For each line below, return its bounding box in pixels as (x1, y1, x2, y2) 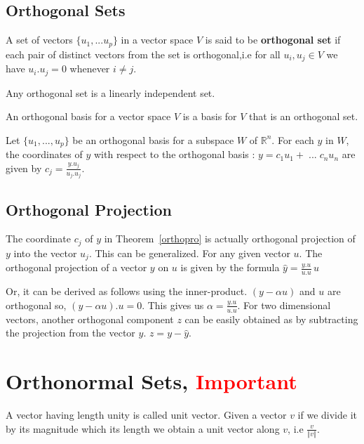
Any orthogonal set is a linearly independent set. (6, 85, 215, 100)
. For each (271, 132, 314, 147)
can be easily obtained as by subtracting (184, 311, 358, 326)
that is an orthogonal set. (249, 109, 358, 124)
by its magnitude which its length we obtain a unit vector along (6, 421, 280, 436)
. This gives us (142, 297, 204, 312)
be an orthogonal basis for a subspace (72, 132, 234, 147)
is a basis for (182, 109, 237, 124)
